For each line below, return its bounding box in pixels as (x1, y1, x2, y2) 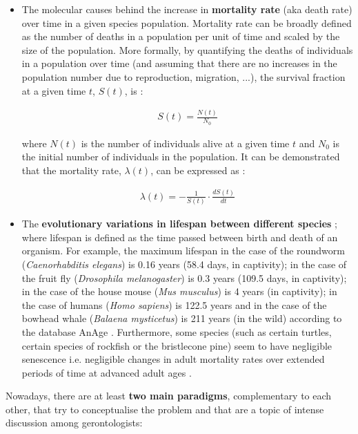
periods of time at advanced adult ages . (21, 365, 192, 379)
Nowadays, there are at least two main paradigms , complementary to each (6, 388, 332, 403)
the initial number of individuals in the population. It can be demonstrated (21, 149, 340, 164)
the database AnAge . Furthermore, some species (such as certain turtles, (21, 324, 332, 339)
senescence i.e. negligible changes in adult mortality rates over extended (21, 352, 325, 366)
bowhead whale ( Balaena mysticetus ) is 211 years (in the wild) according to (21, 311, 342, 325)
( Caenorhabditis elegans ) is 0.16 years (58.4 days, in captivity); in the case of (21, 256, 347, 271)
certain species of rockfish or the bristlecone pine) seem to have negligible (21, 338, 332, 352)
